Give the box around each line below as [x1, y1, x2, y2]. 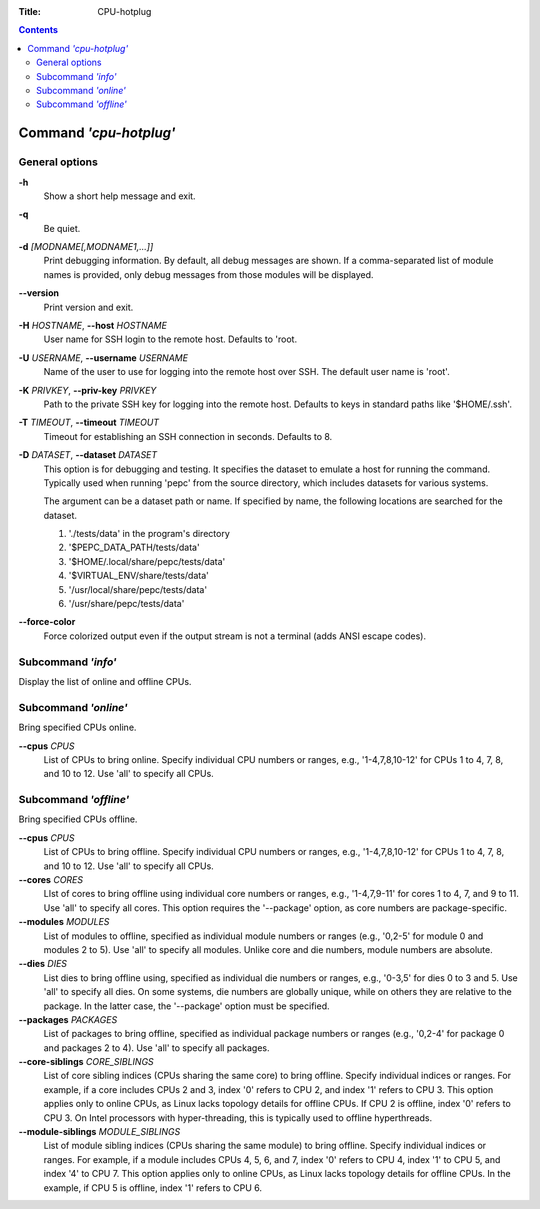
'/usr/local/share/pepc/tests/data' [68, 583, 208, 595]
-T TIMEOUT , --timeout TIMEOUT [18, 416, 160, 429]
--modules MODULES [18, 916, 110, 928]
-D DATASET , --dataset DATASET [18, 449, 158, 461]
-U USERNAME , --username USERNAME [18, 351, 189, 364]
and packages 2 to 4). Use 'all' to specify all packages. [43, 1041, 270, 1054]
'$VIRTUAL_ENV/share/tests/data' [68, 570, 209, 582]
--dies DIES [18, 958, 68, 970]
